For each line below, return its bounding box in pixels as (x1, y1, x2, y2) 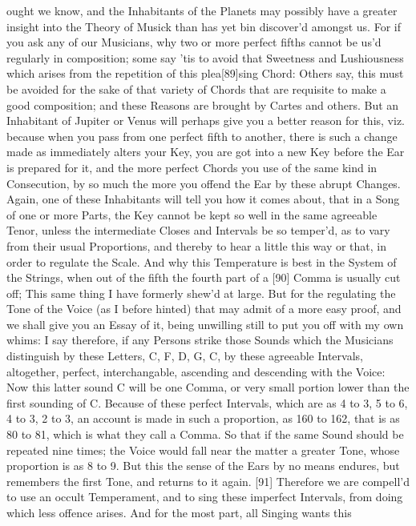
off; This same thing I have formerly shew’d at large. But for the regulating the (6, 284, 396, 301)
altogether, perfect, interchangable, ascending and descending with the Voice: (6, 363, 386, 379)
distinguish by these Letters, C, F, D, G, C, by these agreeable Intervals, (6, 347, 363, 364)
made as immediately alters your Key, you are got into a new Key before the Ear (6, 143, 405, 160)
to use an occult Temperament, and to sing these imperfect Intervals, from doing (6, 488, 403, 505)
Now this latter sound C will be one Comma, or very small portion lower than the (6, 379, 410, 396)
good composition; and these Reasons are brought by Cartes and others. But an (6, 96, 399, 113)
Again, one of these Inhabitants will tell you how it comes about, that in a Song (6, 191, 400, 207)
